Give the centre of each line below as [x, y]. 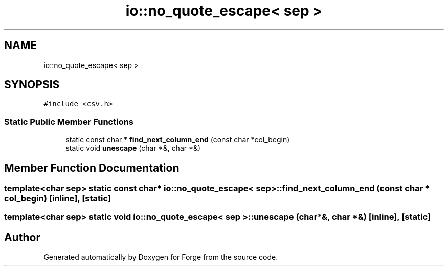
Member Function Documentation [92, 168]
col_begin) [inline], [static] [58, 199]
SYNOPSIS [32, 85]
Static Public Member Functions [69, 121]
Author [22, 237]
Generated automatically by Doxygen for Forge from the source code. [161, 257]
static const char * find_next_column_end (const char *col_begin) [178, 140]
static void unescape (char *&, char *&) [133, 148]
